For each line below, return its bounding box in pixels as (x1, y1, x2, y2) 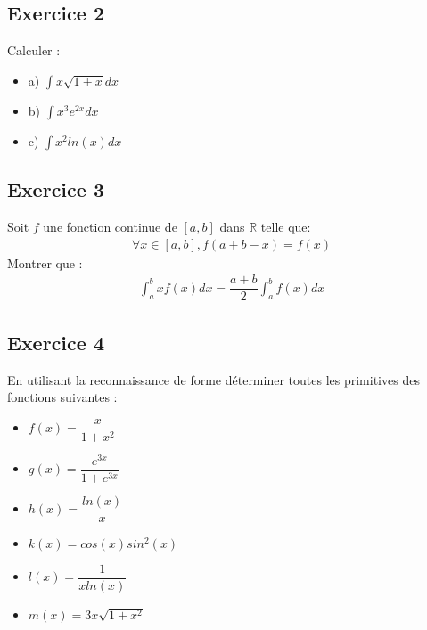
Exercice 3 (7, 176, 104, 203)
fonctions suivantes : (7, 388, 118, 406)
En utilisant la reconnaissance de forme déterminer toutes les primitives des (7, 370, 420, 389)
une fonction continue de (43, 217, 177, 235)
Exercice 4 (7, 328, 104, 356)
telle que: (260, 217, 311, 235)
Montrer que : (7, 253, 83, 272)
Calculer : (7, 41, 61, 60)
